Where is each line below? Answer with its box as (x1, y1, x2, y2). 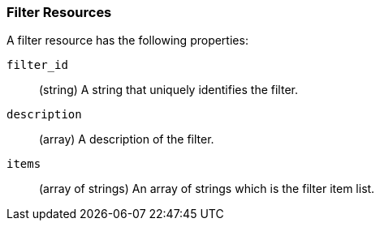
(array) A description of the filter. (39, 132, 214, 147)
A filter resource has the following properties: (6, 33, 248, 48)
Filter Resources (6, 4, 112, 20)
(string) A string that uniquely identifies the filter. (39, 83, 298, 97)
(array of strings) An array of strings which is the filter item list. (39, 182, 375, 196)
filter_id (6, 58, 68, 72)
